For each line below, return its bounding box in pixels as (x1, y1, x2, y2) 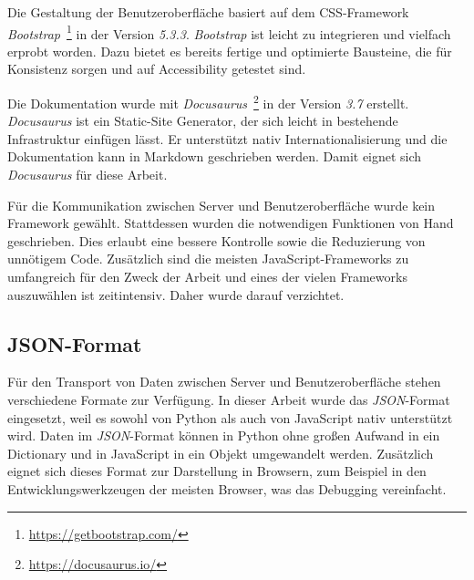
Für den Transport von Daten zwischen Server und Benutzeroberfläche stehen (7, 372, 441, 391)
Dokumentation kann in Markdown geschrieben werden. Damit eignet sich (7, 147, 422, 166)
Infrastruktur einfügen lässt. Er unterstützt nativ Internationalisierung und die (7, 129, 448, 148)
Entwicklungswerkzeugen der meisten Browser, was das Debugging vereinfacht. (7, 479, 447, 498)
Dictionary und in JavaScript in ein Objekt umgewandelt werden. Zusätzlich (7, 443, 434, 462)
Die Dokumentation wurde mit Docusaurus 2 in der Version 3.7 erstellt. (7, 91, 409, 112)
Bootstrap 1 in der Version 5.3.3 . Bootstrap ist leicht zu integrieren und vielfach (7, 21, 451, 43)
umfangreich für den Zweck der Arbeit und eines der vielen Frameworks (7, 267, 407, 286)
